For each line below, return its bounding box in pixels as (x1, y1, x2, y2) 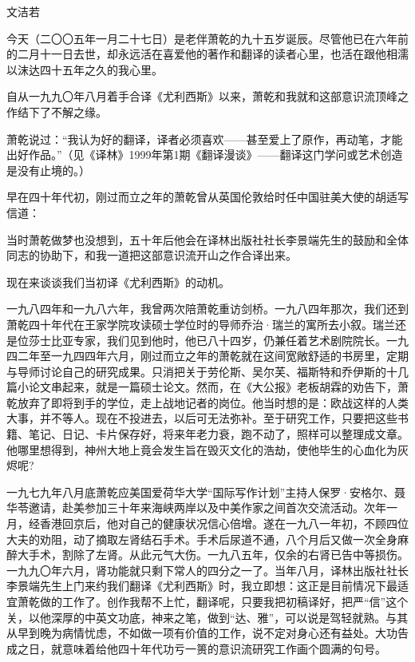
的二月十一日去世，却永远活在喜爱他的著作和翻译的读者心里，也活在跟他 (6, 46, 386, 62)
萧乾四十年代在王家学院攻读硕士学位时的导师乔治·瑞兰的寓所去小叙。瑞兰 (6, 315, 395, 332)
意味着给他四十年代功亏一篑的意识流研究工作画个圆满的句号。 (61, 640, 386, 656)
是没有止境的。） (6, 161, 90, 178)
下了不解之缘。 (28, 103, 107, 120)
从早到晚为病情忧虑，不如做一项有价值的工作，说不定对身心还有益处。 (6, 624, 375, 641)
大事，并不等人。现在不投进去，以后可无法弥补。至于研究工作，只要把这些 (6, 410, 397, 426)
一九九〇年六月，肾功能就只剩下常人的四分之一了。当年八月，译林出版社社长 (6, 561, 409, 578)
